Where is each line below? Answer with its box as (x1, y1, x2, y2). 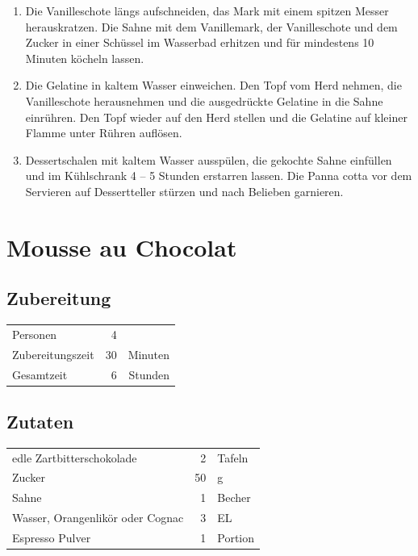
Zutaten (6, 409, 74, 434)
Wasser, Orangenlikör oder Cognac (12, 509, 184, 526)
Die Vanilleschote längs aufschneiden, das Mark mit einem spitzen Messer (25, 2, 389, 19)
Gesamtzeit (12, 366, 68, 383)
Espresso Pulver (12, 529, 91, 546)
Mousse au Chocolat (6, 230, 237, 263)
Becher (217, 489, 251, 506)
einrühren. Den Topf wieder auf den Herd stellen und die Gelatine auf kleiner (25, 108, 408, 125)
